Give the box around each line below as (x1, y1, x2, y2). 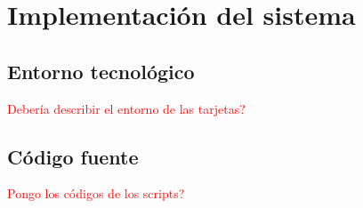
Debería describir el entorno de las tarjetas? (7, 99, 246, 117)
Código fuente (7, 142, 139, 170)
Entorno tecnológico (7, 57, 195, 84)
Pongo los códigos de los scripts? (7, 184, 185, 203)
